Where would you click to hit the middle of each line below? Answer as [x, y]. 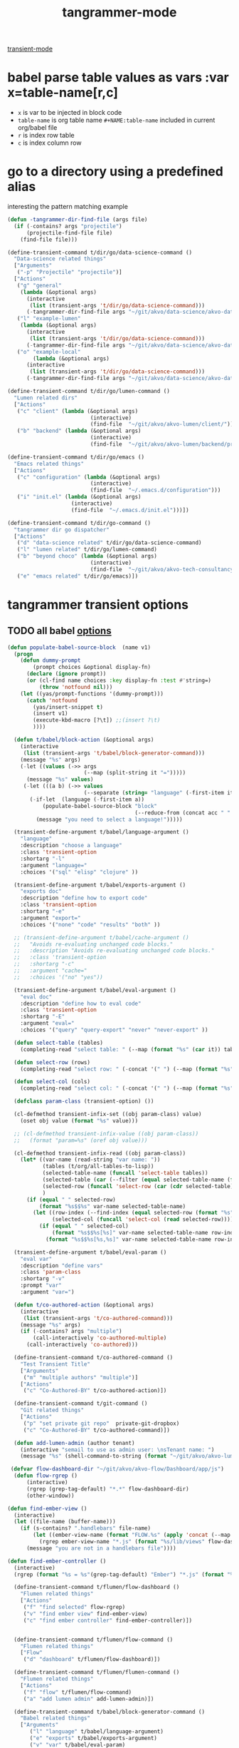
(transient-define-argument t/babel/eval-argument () [95, 990]
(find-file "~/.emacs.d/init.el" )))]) [130, 510]
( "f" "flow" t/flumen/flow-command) [78, 1692]
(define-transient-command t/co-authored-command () [94, 1358]
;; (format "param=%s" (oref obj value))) [81, 1140]
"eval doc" [36, 997]
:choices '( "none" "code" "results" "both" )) [90, 924]
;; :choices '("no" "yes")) [58, 977]
